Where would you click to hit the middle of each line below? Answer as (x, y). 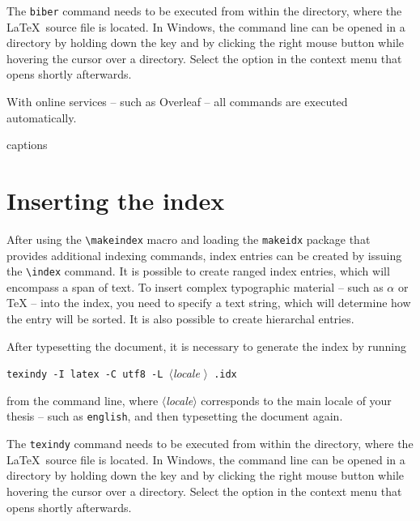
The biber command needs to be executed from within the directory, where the (204, 11)
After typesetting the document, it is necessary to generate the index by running (206, 346)
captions (27, 145)
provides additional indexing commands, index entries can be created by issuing (204, 255)
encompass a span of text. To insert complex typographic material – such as (195, 286)
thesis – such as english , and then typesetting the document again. (175, 416)
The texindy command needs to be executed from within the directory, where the (210, 444)
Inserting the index (116, 200)
